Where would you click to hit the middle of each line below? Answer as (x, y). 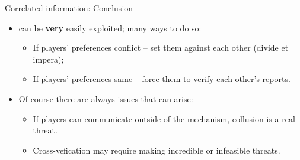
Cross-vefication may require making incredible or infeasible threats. (157, 150)
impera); (48, 59)
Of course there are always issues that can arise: (106, 98)
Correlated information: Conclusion (69, 8)
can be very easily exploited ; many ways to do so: (110, 27)
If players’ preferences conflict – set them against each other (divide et (161, 48)
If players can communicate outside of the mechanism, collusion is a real (164, 118)
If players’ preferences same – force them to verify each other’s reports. (162, 79)
